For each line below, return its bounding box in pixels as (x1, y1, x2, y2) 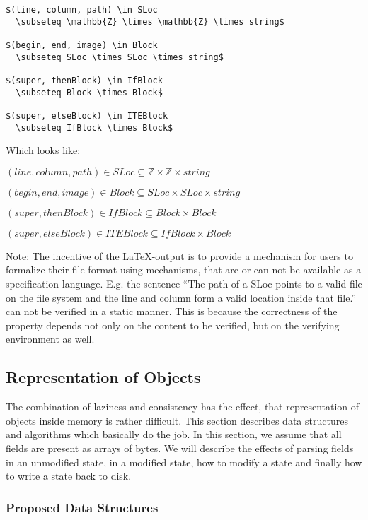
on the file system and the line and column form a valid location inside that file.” (6, 290, 356, 305)
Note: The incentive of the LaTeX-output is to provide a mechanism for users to (6, 248, 353, 263)
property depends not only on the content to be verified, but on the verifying (6, 317, 340, 332)
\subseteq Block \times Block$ (16, 87, 163, 97)
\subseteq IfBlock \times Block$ (16, 122, 173, 133)
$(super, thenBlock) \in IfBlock (6, 75, 163, 85)
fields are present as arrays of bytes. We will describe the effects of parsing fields (6, 440, 354, 455)
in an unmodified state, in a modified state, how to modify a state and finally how (6, 454, 362, 469)
